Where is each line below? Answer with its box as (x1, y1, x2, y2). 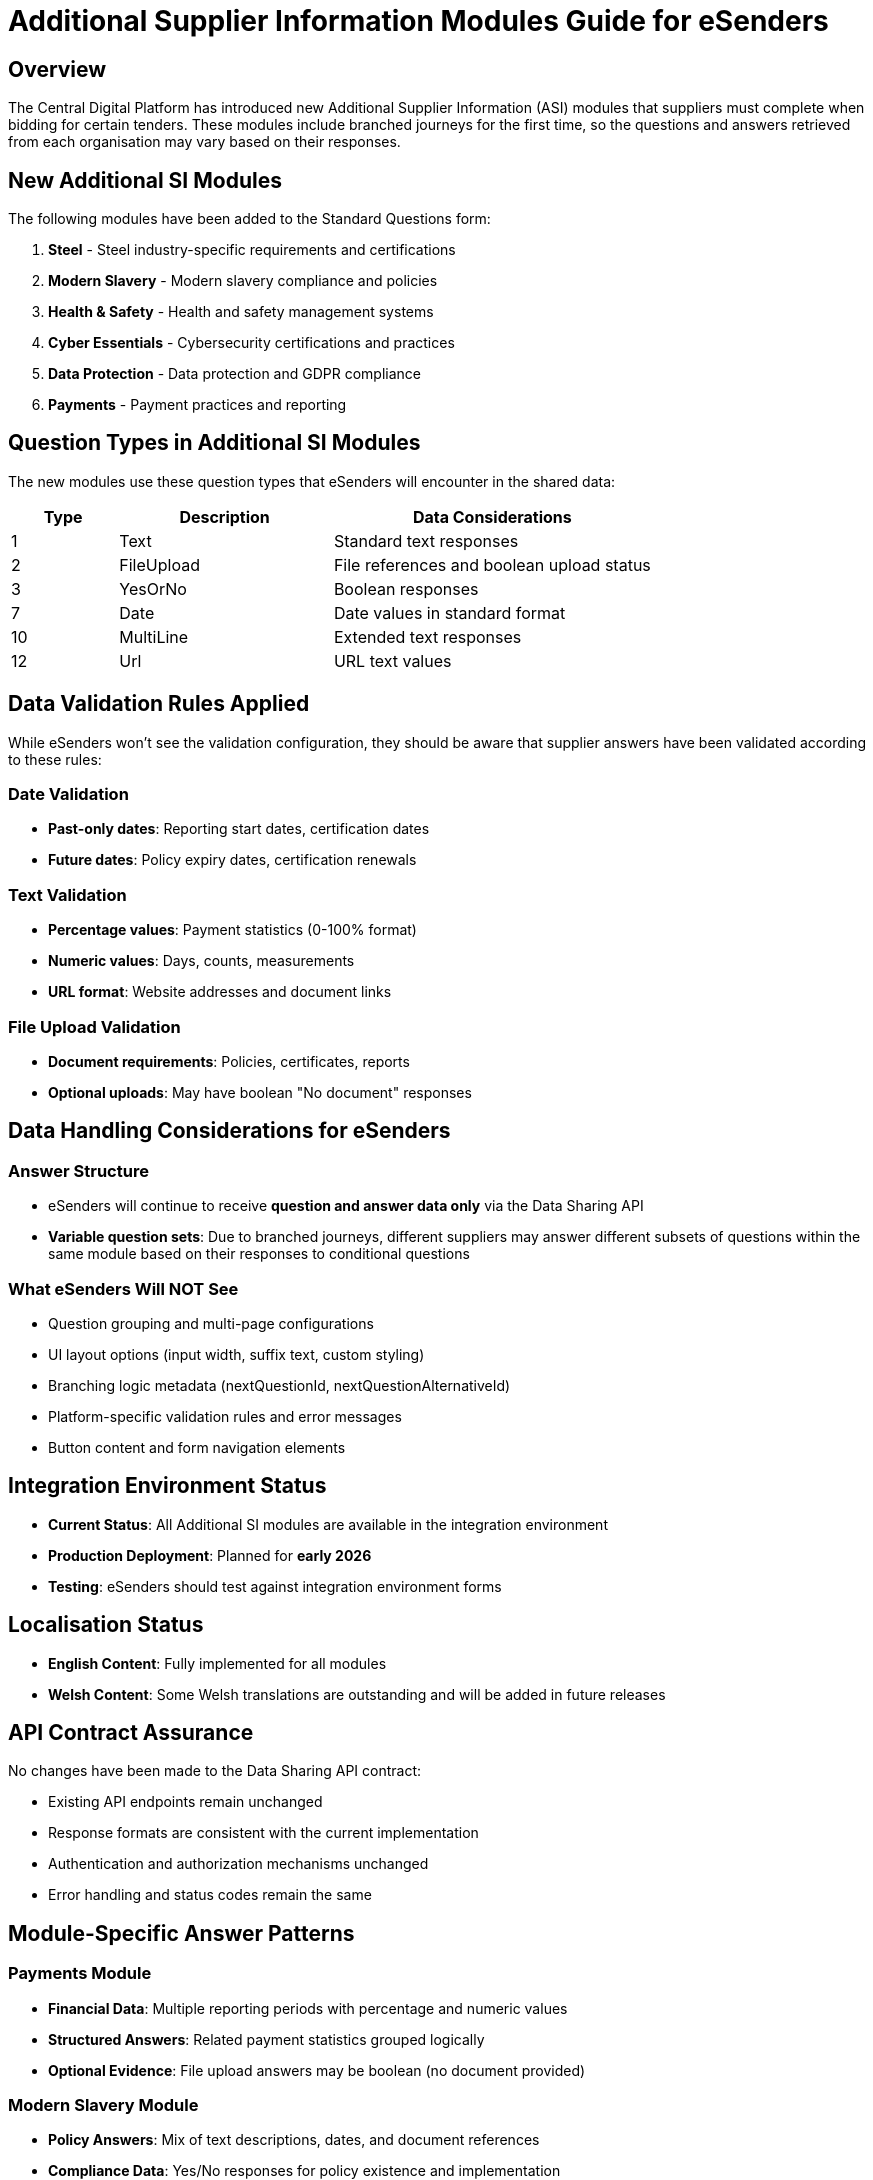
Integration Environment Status (8, 1473, 327, 1499)
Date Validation (8, 784, 129, 805)
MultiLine (119, 626, 189, 647)
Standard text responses (333, 530, 519, 551)
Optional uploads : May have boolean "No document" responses (48, 1083, 472, 1101)
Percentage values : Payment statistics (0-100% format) (48, 921, 417, 939)
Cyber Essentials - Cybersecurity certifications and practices (48, 334, 455, 352)
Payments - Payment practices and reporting (48, 396, 347, 414)
